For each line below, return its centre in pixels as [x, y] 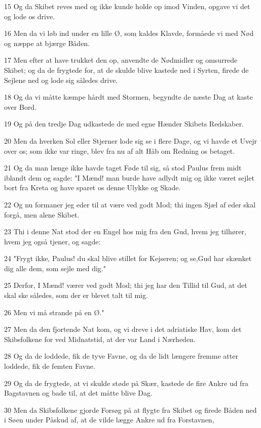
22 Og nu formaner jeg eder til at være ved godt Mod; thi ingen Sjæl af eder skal [130, 204]
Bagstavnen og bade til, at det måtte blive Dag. [78, 393]
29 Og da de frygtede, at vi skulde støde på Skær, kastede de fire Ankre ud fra [126, 383]
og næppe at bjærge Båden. [47, 43]
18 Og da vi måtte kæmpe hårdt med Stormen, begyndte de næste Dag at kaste [128, 97]
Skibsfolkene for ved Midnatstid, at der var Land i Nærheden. [100, 339]
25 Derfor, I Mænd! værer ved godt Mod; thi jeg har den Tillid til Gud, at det [126, 285]
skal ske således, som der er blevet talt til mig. [76, 295]
